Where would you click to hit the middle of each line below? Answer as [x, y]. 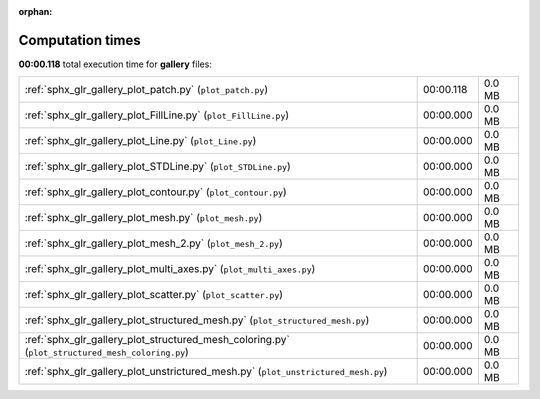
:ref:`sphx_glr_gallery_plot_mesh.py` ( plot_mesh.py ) [143, 218]
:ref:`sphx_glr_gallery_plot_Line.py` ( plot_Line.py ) [140, 141]
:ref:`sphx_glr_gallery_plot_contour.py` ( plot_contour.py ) [155, 192]
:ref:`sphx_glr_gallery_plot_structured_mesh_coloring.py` [157, 340]
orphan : [35, 11]
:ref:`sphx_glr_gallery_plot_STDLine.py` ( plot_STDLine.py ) [157, 167]
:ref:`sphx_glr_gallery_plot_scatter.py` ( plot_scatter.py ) [154, 295]
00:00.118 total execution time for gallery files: [115, 64]
